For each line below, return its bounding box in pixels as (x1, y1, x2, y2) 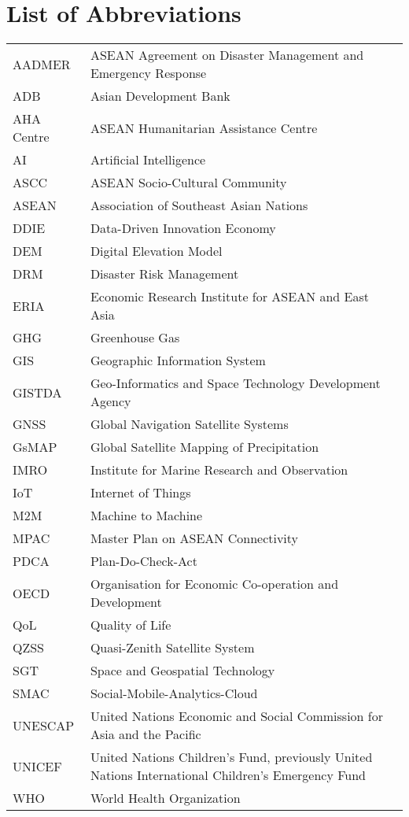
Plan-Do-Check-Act (90, 552, 197, 571)
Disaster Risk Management (90, 264, 239, 283)
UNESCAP (13, 715, 75, 734)
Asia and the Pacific (90, 725, 201, 744)
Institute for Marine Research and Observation (90, 460, 348, 479)
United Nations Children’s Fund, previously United (90, 748, 373, 767)
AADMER (13, 54, 71, 73)
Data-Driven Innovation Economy (90, 219, 276, 238)
